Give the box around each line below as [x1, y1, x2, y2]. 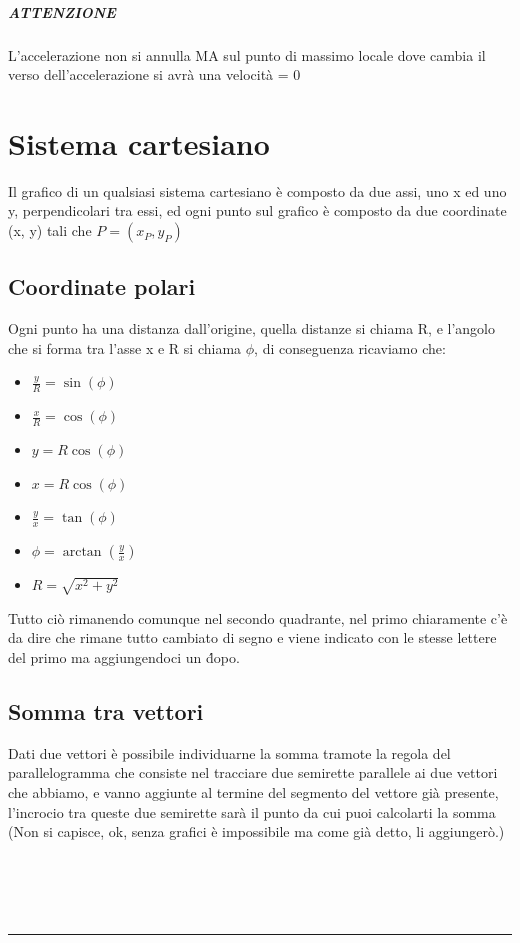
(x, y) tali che [8, 220, 92, 241]
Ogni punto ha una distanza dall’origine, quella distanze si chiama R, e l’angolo [8, 318, 496, 339]
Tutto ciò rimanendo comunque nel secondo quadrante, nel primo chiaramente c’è [8, 607, 508, 628]
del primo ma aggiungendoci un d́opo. [8, 647, 240, 668]
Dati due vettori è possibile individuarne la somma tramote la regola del [8, 742, 451, 763]
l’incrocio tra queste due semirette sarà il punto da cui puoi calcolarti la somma [8, 801, 496, 822]
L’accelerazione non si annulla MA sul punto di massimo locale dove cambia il [8, 44, 486, 65]
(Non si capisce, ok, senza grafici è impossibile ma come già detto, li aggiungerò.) [8, 821, 505, 842]
